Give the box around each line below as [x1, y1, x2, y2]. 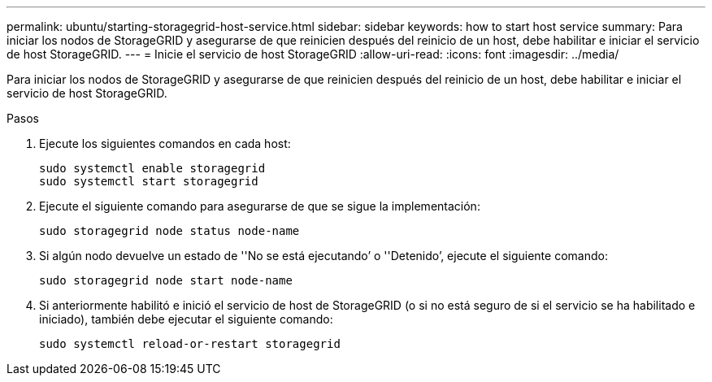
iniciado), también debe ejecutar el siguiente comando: [39, 312, 333, 326]
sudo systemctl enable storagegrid [39, 162, 266, 175]
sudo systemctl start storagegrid [39, 175, 258, 188]
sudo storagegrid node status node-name [39, 224, 300, 237]
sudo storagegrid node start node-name [39, 274, 293, 287]
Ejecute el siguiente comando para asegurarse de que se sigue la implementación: [39, 199, 480, 213]
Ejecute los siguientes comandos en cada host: [39, 137, 291, 150]
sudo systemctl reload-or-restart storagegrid [39, 337, 341, 350]
